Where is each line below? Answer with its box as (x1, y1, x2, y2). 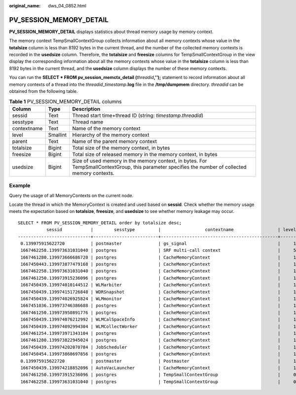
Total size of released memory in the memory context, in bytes (72, 151, 218, 158)
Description (72, 105, 101, 112)
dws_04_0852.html (48, 3, 86, 8)
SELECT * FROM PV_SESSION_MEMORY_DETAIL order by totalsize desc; (18, 220, 182, 226)
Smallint (48, 131, 67, 138)
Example (9, 182, 31, 189)
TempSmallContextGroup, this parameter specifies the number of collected (72, 163, 247, 170)
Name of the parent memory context (72, 138, 157, 145)
